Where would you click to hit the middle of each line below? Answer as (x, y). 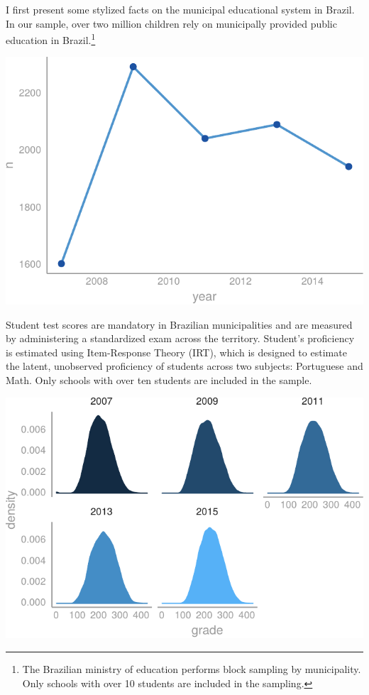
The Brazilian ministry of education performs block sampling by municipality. (192, 668)
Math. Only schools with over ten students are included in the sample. (159, 380)
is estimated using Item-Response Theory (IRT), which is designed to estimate (176, 352)
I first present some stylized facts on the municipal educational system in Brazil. (180, 9)
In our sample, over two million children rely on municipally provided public (171, 23)
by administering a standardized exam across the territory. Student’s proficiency (180, 338)
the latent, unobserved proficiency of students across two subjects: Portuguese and (184, 366)
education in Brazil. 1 (51, 39)
